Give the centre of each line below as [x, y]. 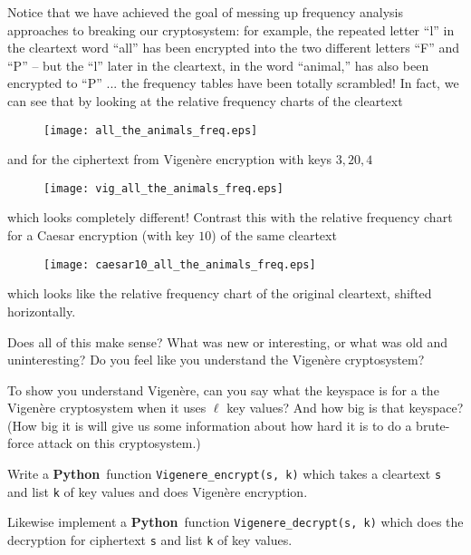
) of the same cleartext [274, 235]
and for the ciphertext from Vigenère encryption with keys [170, 159]
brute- [433, 425]
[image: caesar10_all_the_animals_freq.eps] [180, 264]
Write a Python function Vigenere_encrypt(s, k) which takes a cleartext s [225, 474]
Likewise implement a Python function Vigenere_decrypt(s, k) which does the [235, 522]
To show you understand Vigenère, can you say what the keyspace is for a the [223, 389]
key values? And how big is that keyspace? [345, 408]
